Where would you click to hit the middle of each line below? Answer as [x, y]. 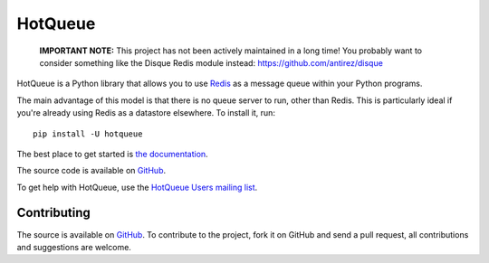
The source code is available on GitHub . [91, 171]
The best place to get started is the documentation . [112, 154]
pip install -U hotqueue [88, 134]
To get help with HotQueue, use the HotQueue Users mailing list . [137, 187]
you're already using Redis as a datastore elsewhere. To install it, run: [146, 113]
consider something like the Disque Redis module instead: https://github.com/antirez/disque [211, 62]
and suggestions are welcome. [74, 247]
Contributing [53, 213]
